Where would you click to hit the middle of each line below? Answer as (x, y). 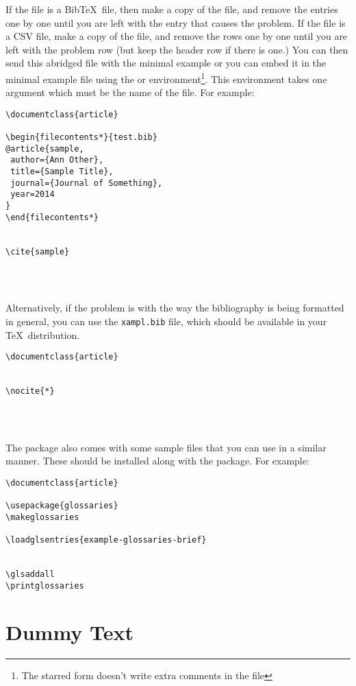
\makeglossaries (42, 517)
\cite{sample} (38, 251)
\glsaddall (30, 575)
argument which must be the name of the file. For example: (130, 92)
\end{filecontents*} (52, 217)
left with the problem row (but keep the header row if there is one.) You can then (177, 49)
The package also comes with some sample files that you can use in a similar (166, 447)
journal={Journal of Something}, (87, 183)
